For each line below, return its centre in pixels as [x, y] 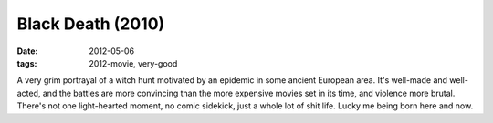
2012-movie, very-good [133, 63]
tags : [27, 63]
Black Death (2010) [91, 24]
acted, [29, 93]
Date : [27, 51]
